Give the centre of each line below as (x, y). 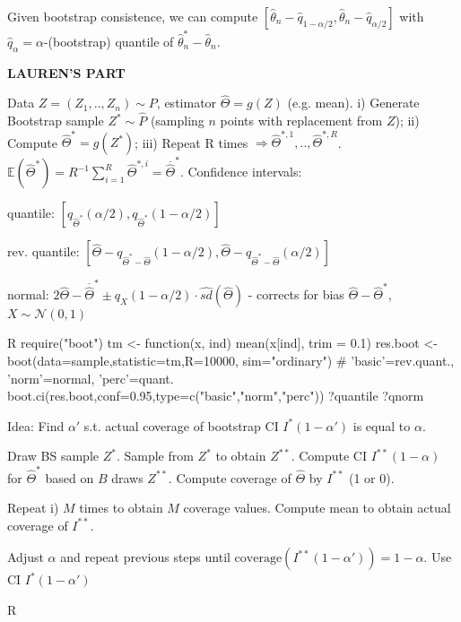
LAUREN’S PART (66, 72)
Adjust (26, 557)
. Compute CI (329, 456)
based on (70, 477)
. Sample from (155, 456)
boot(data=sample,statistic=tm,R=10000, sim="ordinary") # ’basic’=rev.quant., (231, 360)
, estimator (187, 103)
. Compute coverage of (230, 477)
